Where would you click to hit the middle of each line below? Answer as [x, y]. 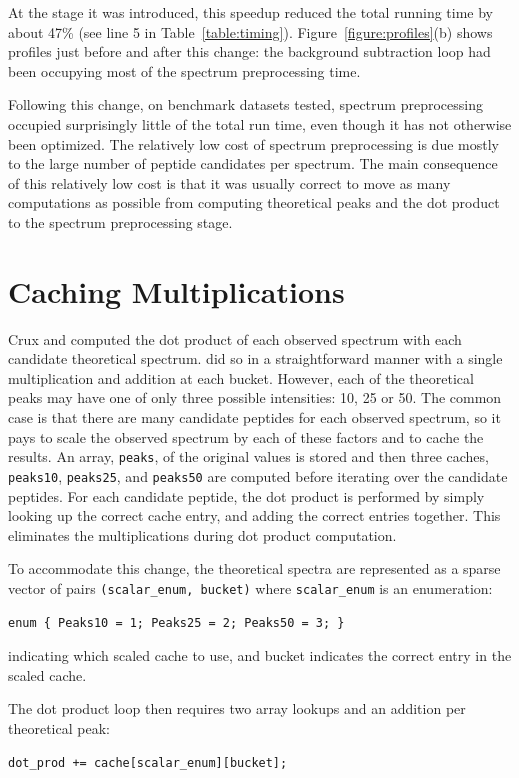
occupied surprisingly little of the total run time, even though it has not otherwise [260, 123]
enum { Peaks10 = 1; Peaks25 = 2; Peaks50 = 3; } [176, 622]
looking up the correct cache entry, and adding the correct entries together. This [254, 515]
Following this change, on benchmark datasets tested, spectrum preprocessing [245, 104]
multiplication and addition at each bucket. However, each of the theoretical [241, 377]
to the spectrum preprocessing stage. [120, 221]
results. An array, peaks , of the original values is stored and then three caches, [248, 456]
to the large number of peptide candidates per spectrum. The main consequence [253, 163]
